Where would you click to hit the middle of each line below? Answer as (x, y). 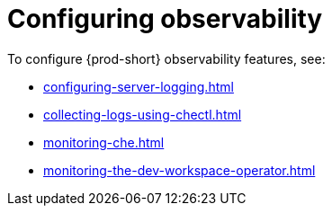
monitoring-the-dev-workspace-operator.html (179, 170)
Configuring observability (165, 19)
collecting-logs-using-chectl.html (143, 114)
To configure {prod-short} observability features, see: (166, 58)
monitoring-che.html (104, 142)
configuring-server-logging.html (139, 86)
